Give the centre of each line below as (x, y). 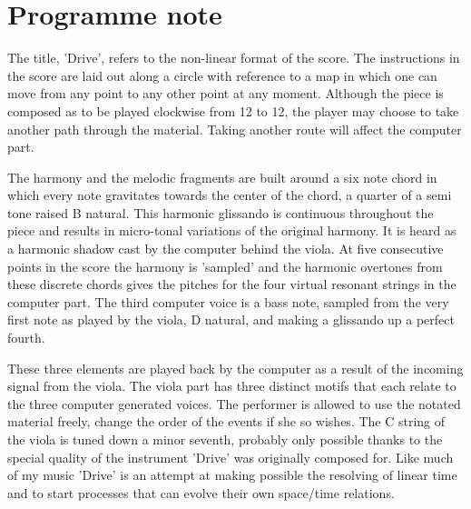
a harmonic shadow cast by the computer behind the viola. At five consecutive (226, 249)
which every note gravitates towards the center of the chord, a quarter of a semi (230, 195)
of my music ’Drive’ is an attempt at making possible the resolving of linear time (232, 475)
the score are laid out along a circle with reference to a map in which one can (222, 75)
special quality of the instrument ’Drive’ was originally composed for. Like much (231, 457)
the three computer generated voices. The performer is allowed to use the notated (234, 403)
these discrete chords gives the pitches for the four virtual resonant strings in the (232, 284)
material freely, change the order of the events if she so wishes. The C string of (226, 421)
